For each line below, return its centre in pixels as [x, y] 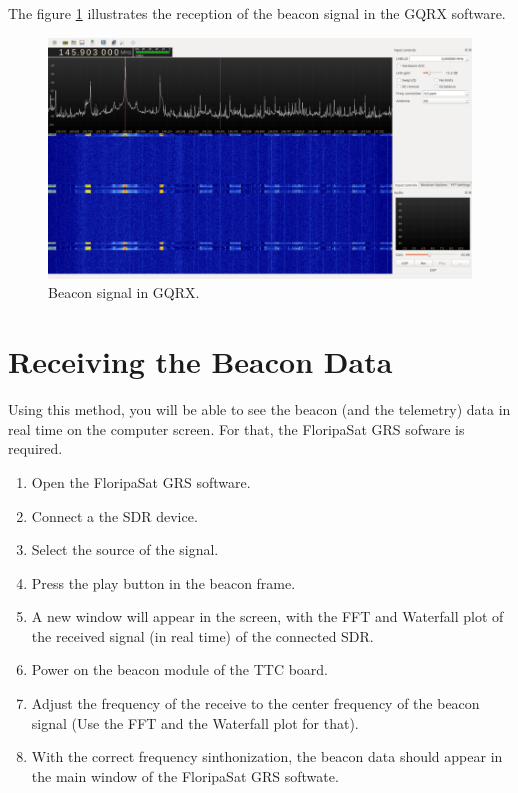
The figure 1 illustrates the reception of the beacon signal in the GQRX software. [257, 13]
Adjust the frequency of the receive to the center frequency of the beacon [255, 703]
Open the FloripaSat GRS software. [141, 481]
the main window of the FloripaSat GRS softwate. [185, 775]
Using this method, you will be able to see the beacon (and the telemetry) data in [259, 409]
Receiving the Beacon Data [200, 361]
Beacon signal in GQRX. [124, 292]
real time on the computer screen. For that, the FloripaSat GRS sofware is [236, 428]
